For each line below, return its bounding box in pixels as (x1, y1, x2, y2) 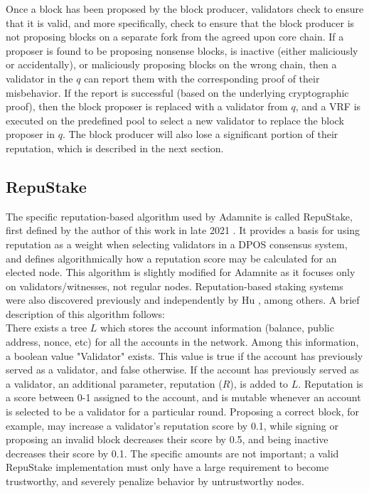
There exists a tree (6, 320, 87, 335)
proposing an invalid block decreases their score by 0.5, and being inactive (6, 432, 328, 447)
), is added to (230, 376, 289, 391)
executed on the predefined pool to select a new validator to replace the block (6, 112, 344, 127)
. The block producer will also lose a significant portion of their (62, 127, 338, 142)
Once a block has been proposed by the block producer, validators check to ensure (6, 1, 364, 16)
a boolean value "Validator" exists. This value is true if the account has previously (6, 348, 363, 363)
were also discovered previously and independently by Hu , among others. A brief (6, 292, 360, 307)
